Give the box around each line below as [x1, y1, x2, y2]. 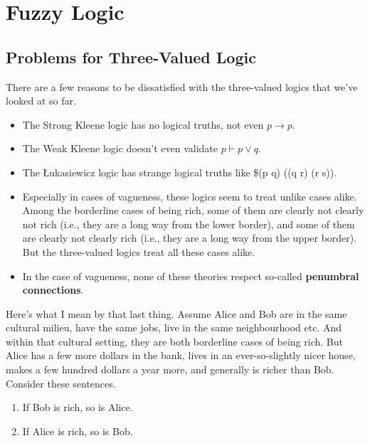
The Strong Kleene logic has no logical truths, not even [22, 117, 264, 132]
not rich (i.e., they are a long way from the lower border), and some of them [22, 216, 355, 231]
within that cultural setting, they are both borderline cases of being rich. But [6, 333, 343, 348]
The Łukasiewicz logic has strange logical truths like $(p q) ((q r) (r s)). [22, 164, 337, 179]
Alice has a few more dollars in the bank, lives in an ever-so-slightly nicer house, [6, 348, 356, 363]
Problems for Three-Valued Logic [6, 46, 256, 68]
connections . [22, 282, 84, 297]
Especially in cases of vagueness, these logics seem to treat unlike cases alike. [22, 188, 357, 203]
